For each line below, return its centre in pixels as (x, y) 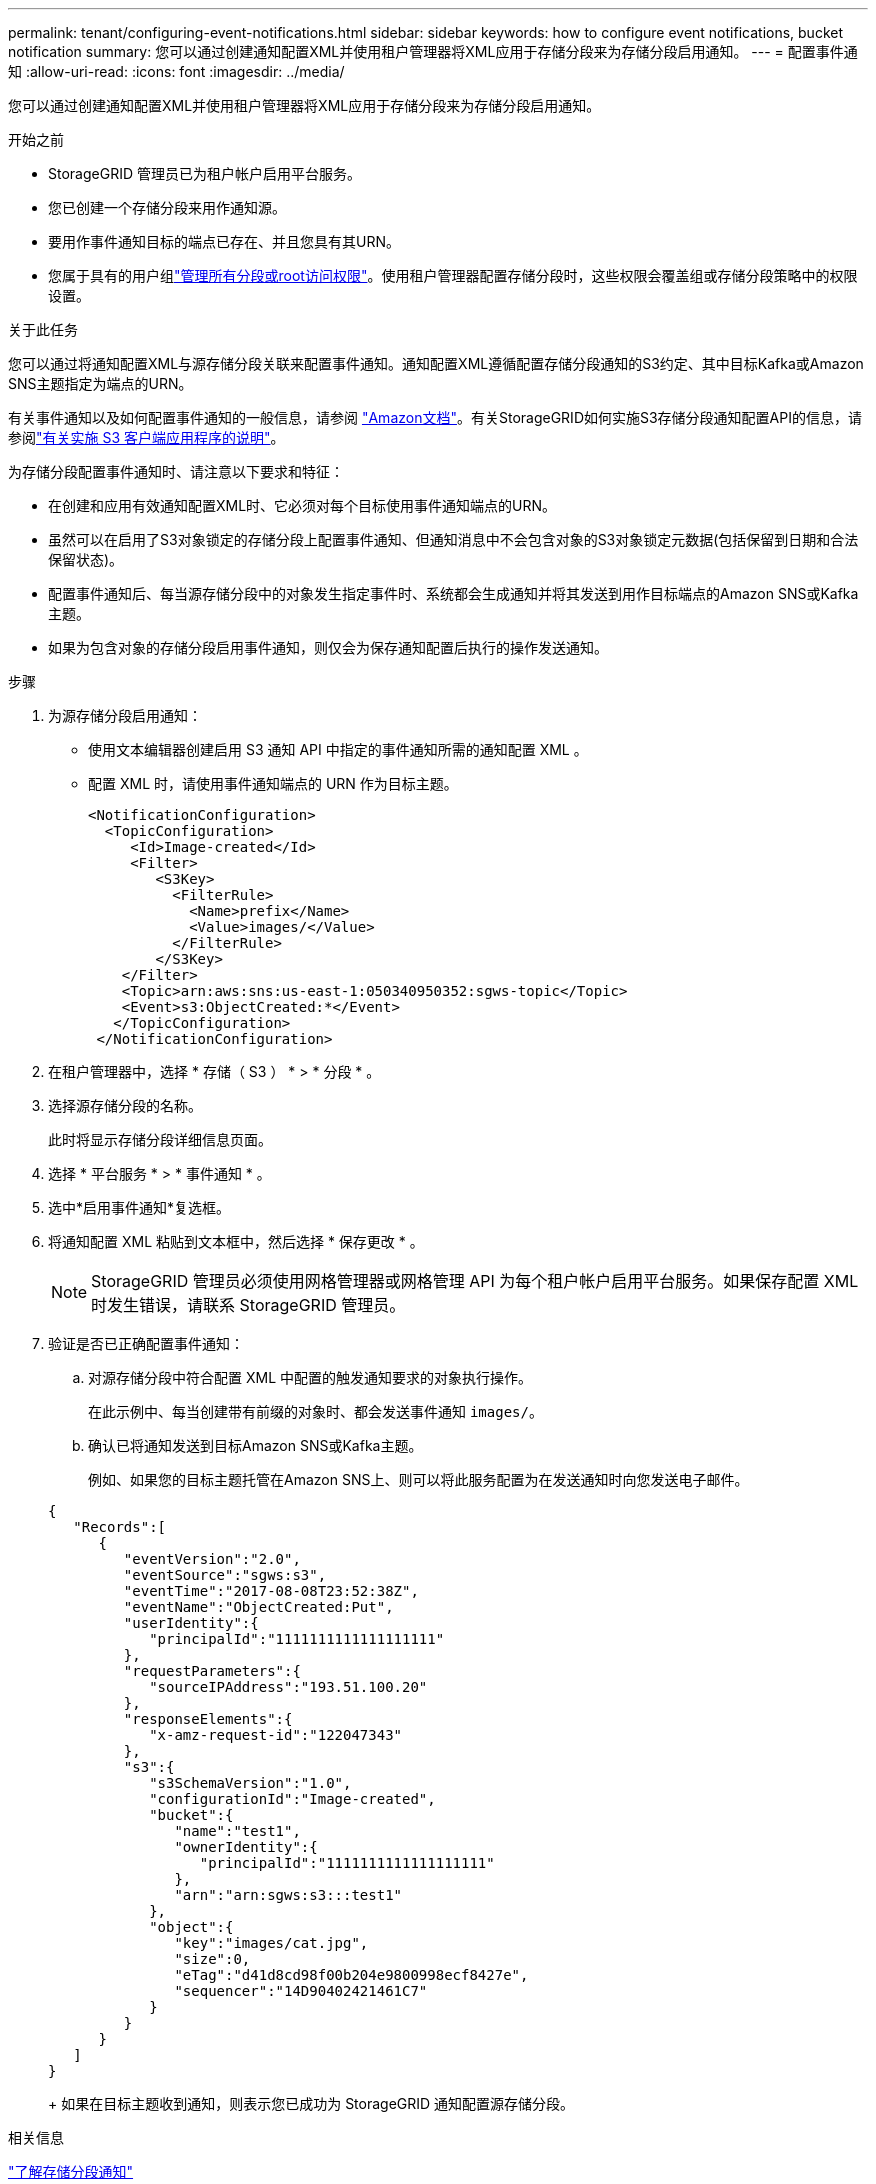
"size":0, (212, 1959)
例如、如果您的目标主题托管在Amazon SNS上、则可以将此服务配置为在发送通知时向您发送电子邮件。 (418, 1479)
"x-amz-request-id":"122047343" (276, 1735)
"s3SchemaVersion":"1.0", (250, 1783)
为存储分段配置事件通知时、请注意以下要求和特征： (176, 471)
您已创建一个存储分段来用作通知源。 (167, 207)
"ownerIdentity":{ (246, 1847)
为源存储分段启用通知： (125, 715)
